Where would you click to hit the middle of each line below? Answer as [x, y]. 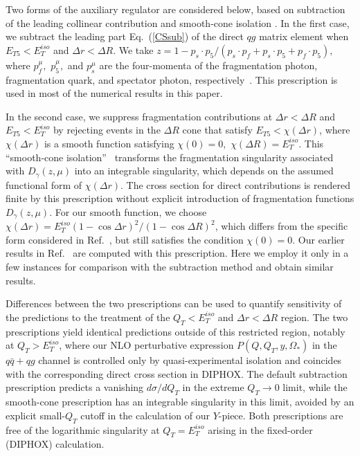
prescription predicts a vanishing [75, 387]
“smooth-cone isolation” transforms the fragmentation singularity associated [170, 157]
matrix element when [304, 36]
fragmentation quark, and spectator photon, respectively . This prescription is [172, 79]
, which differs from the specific [281, 226]
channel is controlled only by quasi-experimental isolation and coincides [190, 360]
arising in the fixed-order [260, 429]
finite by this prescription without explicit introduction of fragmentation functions [180, 198]
